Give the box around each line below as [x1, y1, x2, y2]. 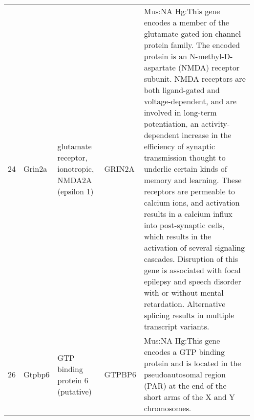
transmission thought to [144, 152, 226, 163]
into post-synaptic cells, [144, 219, 225, 231]
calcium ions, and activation [144, 197, 240, 208]
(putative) [57, 385, 92, 397]
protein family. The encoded [144, 39, 240, 50]
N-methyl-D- [190, 50, 233, 62]
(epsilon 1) [57, 186, 94, 197]
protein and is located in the [144, 357, 241, 369]
